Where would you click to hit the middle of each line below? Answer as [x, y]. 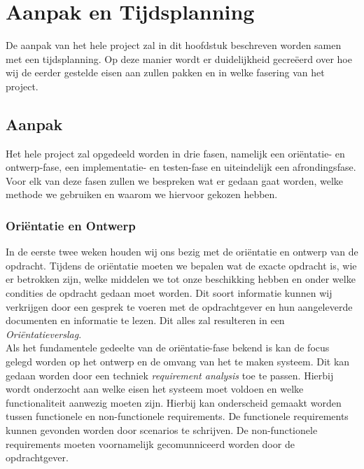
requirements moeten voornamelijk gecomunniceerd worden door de [150, 443]
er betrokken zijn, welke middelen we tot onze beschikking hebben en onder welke [181, 279]
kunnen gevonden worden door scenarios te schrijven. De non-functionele [162, 430]
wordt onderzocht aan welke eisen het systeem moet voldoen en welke [155, 389]
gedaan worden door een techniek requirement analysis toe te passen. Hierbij [170, 375]
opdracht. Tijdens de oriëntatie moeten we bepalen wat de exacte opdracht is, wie [181, 265]
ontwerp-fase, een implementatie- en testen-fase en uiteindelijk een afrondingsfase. [181, 167]
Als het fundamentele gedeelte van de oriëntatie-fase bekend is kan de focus [168, 348]
